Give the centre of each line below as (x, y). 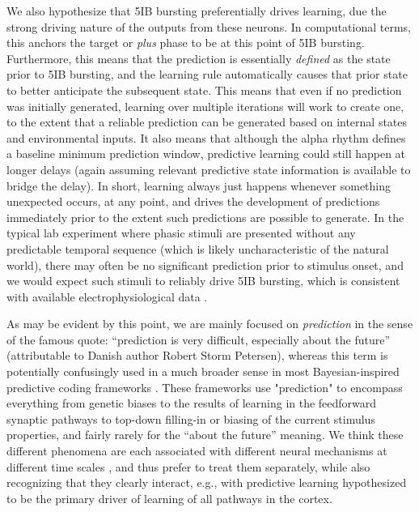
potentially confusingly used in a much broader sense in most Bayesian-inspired (203, 371)
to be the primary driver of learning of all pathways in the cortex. (169, 498)
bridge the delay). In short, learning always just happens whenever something (199, 185)
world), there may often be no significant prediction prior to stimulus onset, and (205, 265)
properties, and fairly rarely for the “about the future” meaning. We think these (205, 435)
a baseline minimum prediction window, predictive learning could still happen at (206, 154)
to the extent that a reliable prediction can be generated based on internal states (207, 122)
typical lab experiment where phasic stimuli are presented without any (181, 233)
